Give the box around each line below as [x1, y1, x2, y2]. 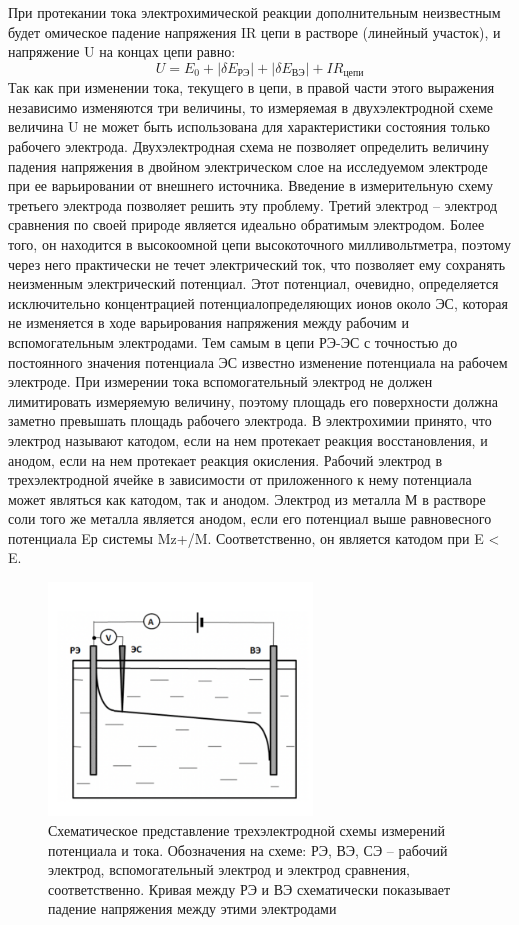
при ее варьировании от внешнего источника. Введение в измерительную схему [8, 175, 493, 196]
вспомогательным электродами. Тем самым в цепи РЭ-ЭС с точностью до [8, 331, 458, 352]
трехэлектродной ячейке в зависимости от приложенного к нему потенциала [8, 469, 472, 490]
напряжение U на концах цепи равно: [8, 41, 236, 62]
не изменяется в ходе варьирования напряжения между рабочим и [8, 312, 409, 333]
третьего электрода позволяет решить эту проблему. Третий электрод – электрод [8, 194, 498, 215]
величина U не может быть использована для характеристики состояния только [8, 116, 491, 137]
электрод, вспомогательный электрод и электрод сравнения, [48, 859, 411, 880]
